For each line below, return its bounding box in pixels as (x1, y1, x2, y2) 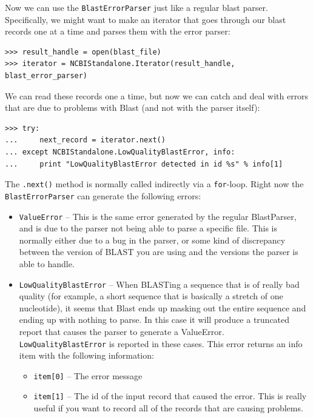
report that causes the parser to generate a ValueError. (19, 325, 224, 337)
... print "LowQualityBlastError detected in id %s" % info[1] (5, 159, 283, 168)
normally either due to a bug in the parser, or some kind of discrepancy (19, 233, 286, 246)
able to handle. (19, 257, 75, 270)
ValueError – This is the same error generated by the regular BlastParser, (19, 210, 297, 222)
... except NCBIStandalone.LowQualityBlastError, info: (5, 148, 235, 156)
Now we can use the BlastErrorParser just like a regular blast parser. (5, 1, 268, 13)
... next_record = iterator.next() (5, 136, 166, 145)
